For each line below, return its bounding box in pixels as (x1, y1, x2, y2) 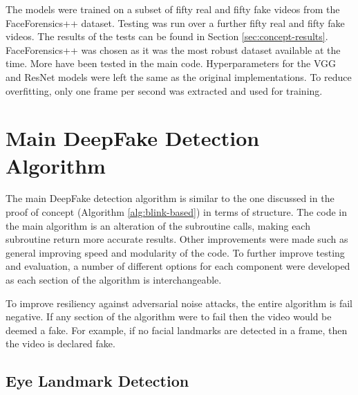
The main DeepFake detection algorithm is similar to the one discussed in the (6, 191, 335, 205)
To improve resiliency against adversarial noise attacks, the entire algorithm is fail (6, 295, 352, 310)
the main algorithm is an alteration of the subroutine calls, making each (6, 218, 310, 232)
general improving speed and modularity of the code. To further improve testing (6, 245, 345, 259)
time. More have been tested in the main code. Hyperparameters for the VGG (6, 56, 337, 71)
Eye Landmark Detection (6, 370, 189, 392)
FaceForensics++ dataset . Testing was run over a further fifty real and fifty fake (6, 15, 345, 30)
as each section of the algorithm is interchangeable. (6, 273, 222, 287)
